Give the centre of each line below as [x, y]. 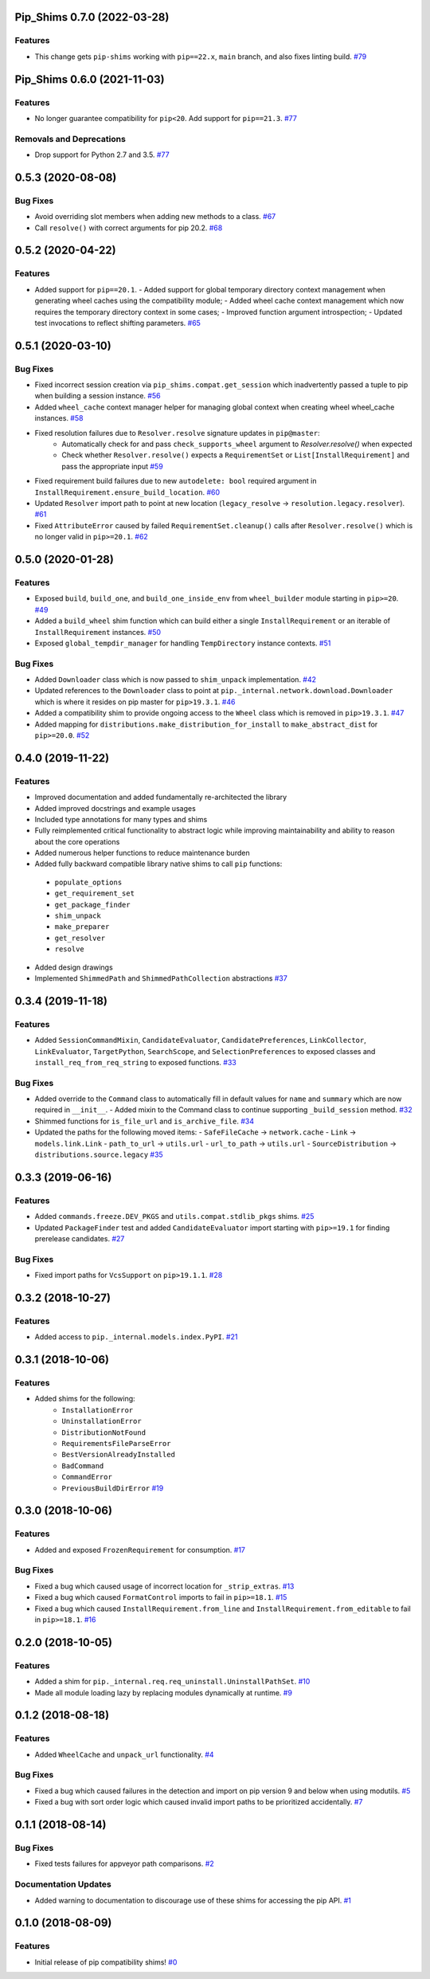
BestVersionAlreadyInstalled [118, 1455]
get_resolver [80, 938]
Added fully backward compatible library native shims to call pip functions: [158, 864]
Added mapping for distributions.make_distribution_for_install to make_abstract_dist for [206, 724]
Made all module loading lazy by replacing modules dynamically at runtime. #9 [163, 1692]
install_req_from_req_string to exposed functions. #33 [135, 1062]
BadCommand [83, 1466]
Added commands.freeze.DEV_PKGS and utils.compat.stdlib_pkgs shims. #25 [174, 1217]
